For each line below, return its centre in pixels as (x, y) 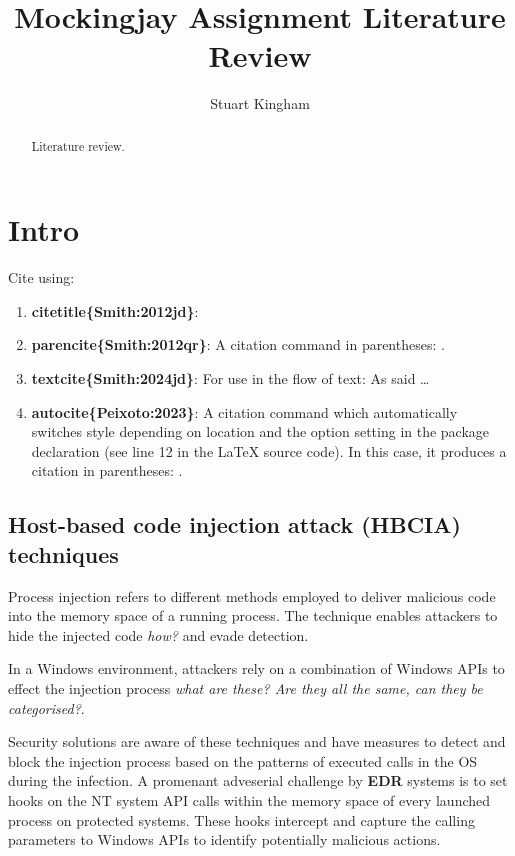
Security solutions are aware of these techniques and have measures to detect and (257, 741)
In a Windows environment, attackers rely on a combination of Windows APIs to (256, 668)
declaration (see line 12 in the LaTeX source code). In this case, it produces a (269, 450)
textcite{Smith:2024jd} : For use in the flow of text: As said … (230, 378)
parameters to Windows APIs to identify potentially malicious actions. (224, 839)
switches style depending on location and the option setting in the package (260, 431)
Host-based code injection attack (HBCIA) (234, 524)
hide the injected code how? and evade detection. (158, 634)
